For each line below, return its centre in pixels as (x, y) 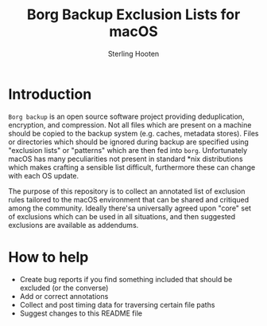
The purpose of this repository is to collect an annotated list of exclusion (127, 191)
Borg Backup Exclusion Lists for (133, 15)
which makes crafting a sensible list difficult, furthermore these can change (132, 167)
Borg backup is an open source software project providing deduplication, (126, 116)
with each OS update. (44, 175)
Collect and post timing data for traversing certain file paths (117, 304)
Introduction (50, 94)
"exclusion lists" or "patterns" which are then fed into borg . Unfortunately (128, 150)
